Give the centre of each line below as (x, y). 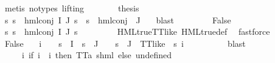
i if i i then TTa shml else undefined (96, 55)
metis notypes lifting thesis (72, 8)
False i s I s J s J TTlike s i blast (125, 43)
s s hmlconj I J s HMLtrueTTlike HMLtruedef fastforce (137, 31)
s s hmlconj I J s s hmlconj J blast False (118, 19)
